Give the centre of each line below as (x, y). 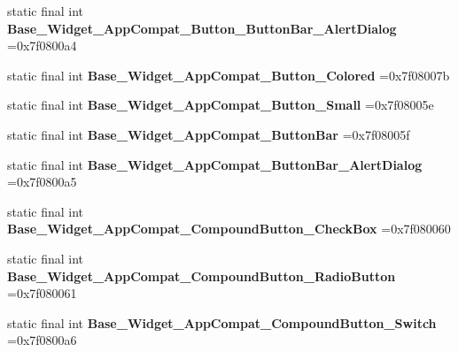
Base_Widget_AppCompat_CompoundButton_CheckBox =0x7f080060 (229, 229)
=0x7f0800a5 (42, 182)
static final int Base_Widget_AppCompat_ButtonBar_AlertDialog (215, 164)
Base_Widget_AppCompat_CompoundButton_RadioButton (202, 275)
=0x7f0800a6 (42, 340)
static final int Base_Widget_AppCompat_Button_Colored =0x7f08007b (229, 75)
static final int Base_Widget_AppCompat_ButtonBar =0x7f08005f (209, 134)
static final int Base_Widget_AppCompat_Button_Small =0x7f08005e (221, 105)
